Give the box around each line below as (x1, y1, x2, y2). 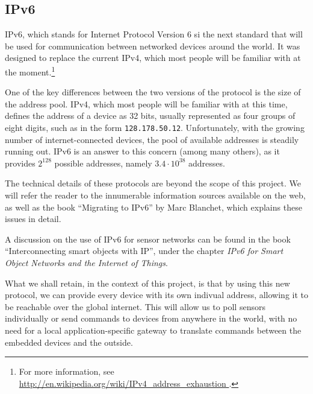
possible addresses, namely (54, 156, 152, 169)
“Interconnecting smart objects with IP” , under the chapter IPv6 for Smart (5, 244, 284, 257)
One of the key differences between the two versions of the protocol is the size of (5, 86, 301, 98)
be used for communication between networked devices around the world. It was (5, 39, 300, 52)
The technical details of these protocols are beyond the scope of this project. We (5, 177, 302, 189)
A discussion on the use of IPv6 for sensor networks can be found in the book (5, 232, 291, 245)
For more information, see (19, 365, 114, 378)
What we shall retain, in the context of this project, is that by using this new (5, 276, 290, 289)
